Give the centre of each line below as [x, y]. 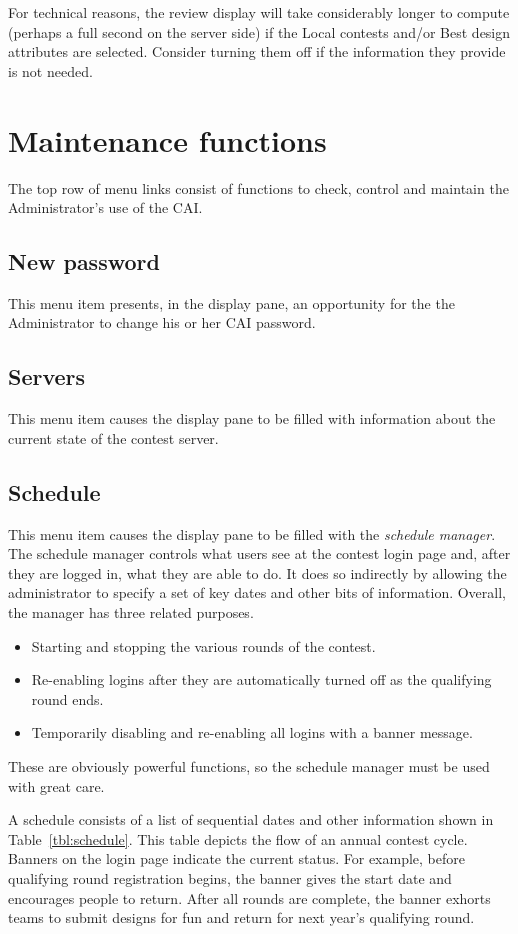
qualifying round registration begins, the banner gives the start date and [230, 877]
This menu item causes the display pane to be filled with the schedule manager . [252, 533]
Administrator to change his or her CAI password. [162, 322]
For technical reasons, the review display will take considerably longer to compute [259, 12]
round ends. [67, 698]
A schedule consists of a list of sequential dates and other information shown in [251, 819]
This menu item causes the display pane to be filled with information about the [252, 418]
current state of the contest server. [113, 437]
